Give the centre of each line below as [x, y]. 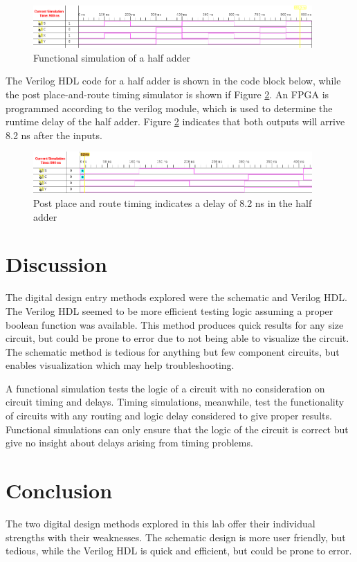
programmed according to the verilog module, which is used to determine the [169, 108]
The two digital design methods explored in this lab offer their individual [161, 523]
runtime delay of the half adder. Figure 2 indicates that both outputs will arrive [175, 121]
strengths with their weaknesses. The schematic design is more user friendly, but [176, 537]
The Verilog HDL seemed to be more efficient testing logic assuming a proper [170, 310]
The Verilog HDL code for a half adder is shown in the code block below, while [173, 81]
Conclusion [59, 490]
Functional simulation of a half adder [112, 57]
